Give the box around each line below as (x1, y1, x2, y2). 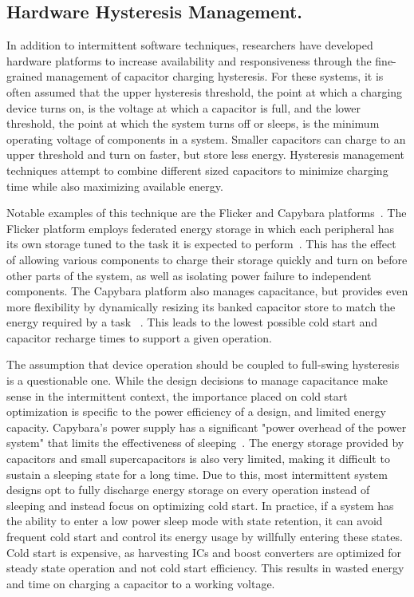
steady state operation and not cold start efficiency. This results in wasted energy (6, 559, 404, 576)
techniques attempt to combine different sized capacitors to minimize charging (6, 161, 388, 178)
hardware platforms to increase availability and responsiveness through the (6, 52, 372, 69)
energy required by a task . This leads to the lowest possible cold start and (6, 314, 378, 330)
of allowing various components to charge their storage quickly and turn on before (6, 251, 408, 267)
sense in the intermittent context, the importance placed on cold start (6, 387, 348, 404)
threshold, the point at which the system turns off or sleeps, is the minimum (6, 115, 380, 132)
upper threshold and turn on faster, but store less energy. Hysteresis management (6, 146, 405, 163)
